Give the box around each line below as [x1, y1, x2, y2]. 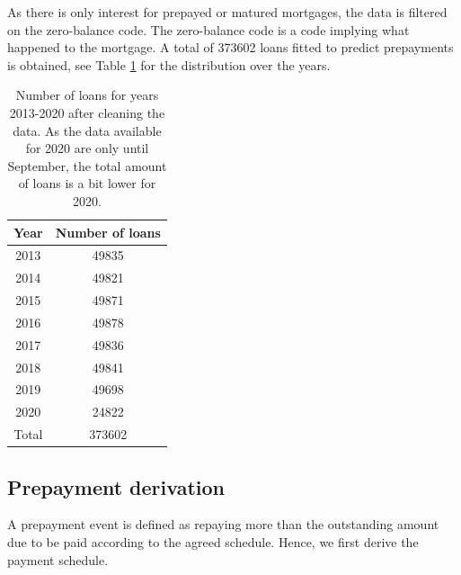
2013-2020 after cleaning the [9, 103, 165, 121]
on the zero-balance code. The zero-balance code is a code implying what [7, 20, 410, 39]
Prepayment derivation [7, 472, 225, 500]
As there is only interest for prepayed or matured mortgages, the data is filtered [7, 3, 448, 21]
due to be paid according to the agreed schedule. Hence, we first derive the [7, 533, 419, 552]
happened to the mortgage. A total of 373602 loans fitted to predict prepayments [7, 38, 454, 57]
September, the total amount [7, 156, 167, 175]
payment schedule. [7, 550, 109, 569]
